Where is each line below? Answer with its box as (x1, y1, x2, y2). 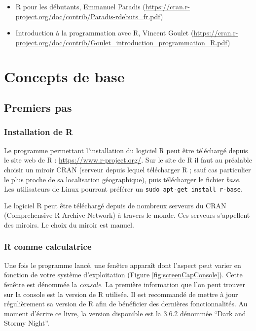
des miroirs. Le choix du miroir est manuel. (4, 219, 134, 230)
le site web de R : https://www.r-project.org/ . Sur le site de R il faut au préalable (4, 155, 252, 165)
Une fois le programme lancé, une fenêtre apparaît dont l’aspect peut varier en (4, 260, 241, 270)
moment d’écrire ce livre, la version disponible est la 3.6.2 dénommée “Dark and (4, 308, 246, 318)
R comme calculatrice (4, 240, 92, 253)
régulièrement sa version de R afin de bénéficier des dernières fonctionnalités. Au (4, 298, 248, 309)
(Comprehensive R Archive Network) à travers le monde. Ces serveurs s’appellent (4, 210, 250, 220)
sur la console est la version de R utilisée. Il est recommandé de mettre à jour (4, 289, 238, 299)
